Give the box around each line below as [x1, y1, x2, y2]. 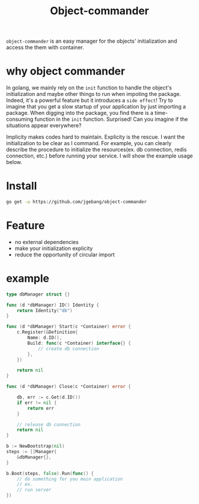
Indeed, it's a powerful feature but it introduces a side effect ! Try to [6, 97, 174, 104]
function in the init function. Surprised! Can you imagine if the [34, 115, 188, 123]
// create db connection [37, 345, 99, 352]
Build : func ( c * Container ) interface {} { [27, 340, 131, 346]
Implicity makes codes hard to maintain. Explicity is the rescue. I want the [6, 133, 185, 140]
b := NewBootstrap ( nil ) [6, 443, 65, 450]
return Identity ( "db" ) [17, 307, 73, 313]
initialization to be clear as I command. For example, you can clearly [6, 140, 172, 147]
